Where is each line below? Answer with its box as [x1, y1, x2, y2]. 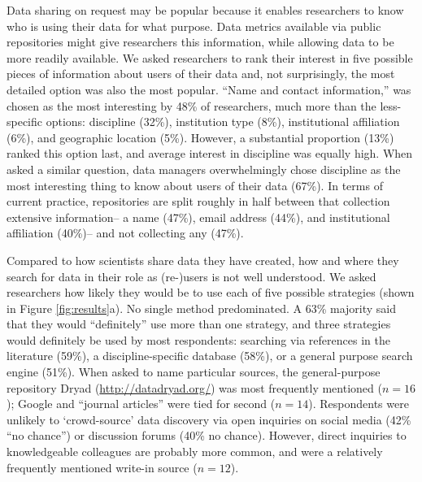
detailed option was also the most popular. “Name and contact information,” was [7, 80, 411, 98]
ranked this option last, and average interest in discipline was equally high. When [7, 145, 413, 162]
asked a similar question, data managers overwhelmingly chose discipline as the [7, 160, 401, 177]
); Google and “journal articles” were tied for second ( [7, 395, 276, 412]
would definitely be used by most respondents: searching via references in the [7, 331, 390, 348]
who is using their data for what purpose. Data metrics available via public [7, 17, 381, 34]
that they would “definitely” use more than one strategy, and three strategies [7, 315, 391, 332]
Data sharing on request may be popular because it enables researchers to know [7, 2, 404, 18]
